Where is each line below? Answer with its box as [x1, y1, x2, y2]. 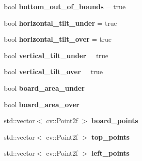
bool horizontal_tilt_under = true [4, 17, 117, 28]
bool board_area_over [4, 99, 79, 109]
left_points [91, 148, 129, 158]
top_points [91, 131, 130, 142]
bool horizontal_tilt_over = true [4, 34, 112, 44]
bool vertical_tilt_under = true [4, 50, 109, 60]
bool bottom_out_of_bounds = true [4, 1, 126, 11]
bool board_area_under [4, 82, 85, 93]
